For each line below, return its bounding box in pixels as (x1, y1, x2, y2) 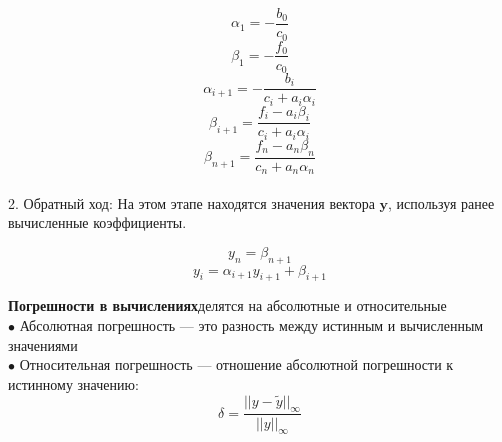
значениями (8, 334, 78, 355)
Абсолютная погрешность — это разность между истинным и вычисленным (19, 315, 484, 336)
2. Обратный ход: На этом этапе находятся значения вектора (8, 192, 375, 213)
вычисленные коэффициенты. (8, 212, 187, 233)
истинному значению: (8, 373, 139, 394)
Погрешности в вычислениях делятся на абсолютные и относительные (8, 295, 447, 316)
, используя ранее (388, 192, 495, 213)
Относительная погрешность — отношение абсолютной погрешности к (19, 354, 454, 375)
